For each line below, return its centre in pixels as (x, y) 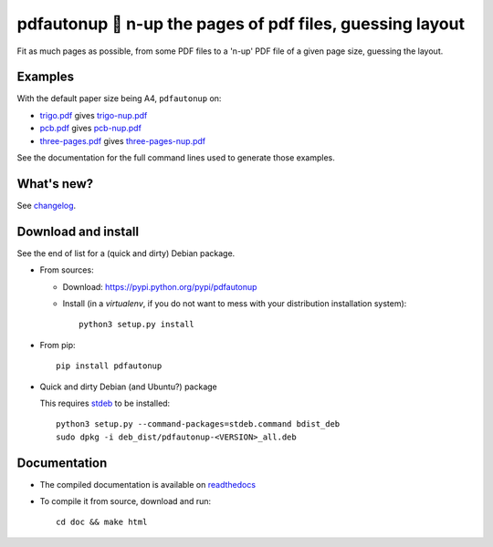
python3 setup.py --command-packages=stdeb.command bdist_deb (198, 424)
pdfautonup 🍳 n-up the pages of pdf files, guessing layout (241, 24)
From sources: (67, 270)
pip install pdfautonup (109, 366)
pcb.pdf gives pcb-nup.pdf (90, 129)
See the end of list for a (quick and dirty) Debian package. (126, 253)
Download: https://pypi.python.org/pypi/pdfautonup (160, 286)
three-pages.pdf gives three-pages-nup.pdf (123, 140)
